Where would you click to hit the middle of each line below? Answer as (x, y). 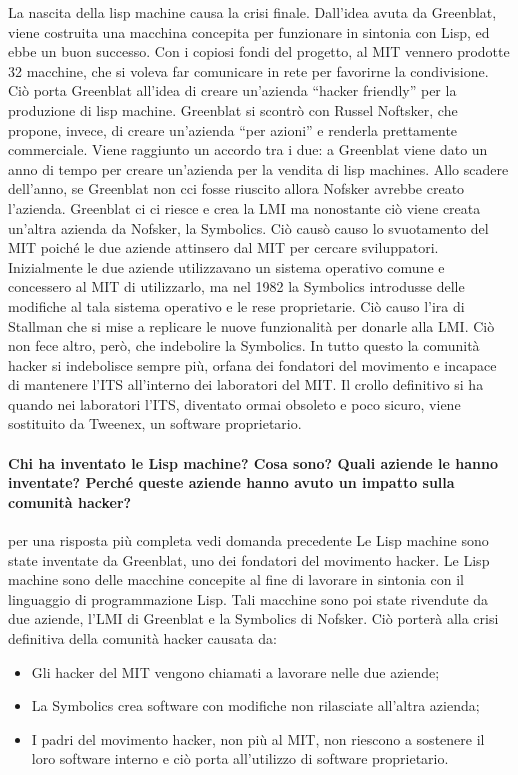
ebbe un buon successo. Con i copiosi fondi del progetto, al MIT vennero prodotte (259, 51)
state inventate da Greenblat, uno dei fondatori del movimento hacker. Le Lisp (249, 559)
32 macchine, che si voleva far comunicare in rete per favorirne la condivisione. (248, 70)
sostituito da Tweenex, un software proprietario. (155, 423)
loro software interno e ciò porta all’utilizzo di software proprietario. (240, 758)
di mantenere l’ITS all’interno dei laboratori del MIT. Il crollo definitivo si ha (246, 384)
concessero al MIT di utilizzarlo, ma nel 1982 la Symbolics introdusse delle (236, 286)
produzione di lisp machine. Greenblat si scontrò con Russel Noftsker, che (233, 109)
